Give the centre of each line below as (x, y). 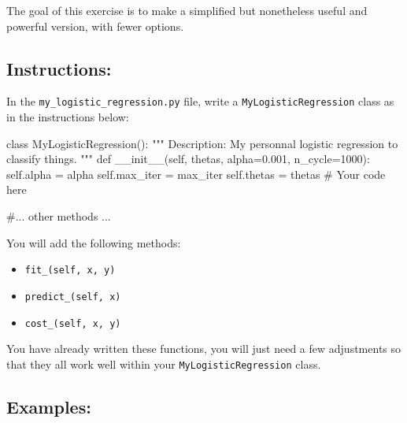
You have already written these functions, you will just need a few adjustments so (204, 349)
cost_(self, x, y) (73, 323)
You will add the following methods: (94, 242)
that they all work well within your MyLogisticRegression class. (164, 364)
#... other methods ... (59, 216)
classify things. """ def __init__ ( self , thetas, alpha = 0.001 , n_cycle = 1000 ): (188, 159)
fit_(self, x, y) (70, 271)
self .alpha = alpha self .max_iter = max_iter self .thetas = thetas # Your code (196, 174)
